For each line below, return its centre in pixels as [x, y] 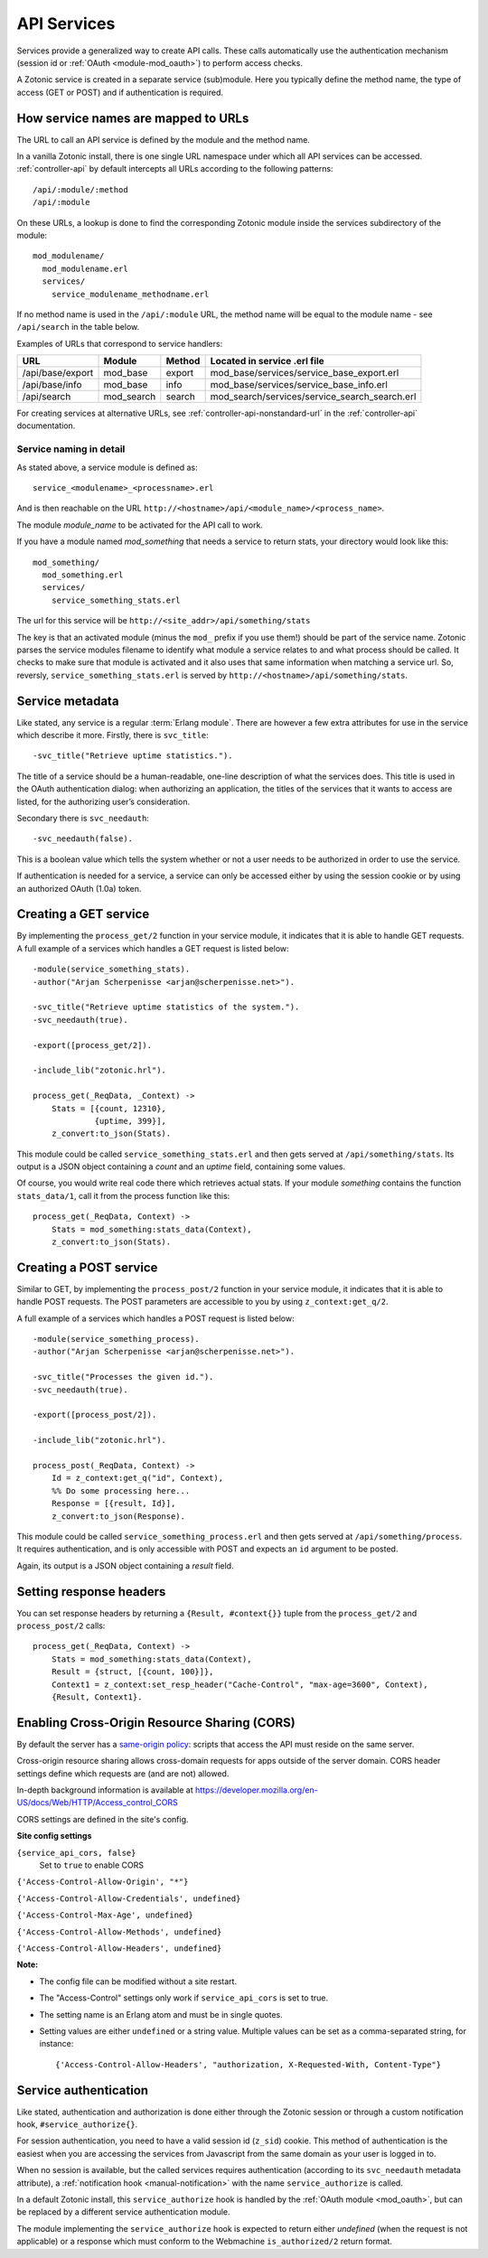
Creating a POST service [87, 1267]
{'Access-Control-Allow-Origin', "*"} [103, 1882]
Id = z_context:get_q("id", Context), [137, 1478]
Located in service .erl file [267, 361]
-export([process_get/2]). [93, 1045]
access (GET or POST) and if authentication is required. [120, 92]
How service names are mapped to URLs [133, 118]
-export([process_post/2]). [95, 1415]
